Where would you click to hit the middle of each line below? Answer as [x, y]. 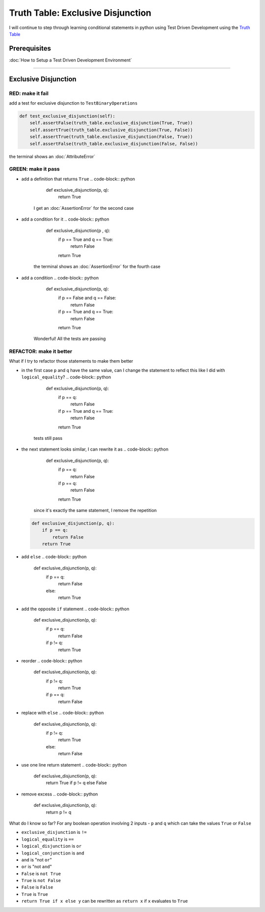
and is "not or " [37, 859]
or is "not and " [37, 867]
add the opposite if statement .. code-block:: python [75, 609]
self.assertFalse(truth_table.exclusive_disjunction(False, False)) [114, 143]
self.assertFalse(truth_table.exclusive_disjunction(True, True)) [111, 123]
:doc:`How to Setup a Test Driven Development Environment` [71, 60]
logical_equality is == [48, 839]
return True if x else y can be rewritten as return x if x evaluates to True [105, 901]
